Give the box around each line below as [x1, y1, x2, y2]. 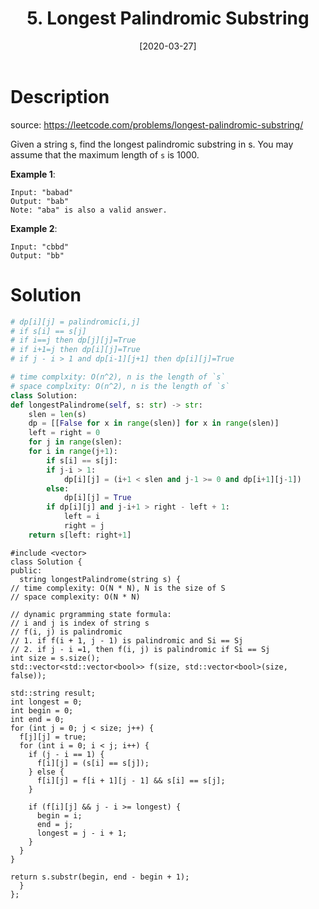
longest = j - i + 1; [36, 828, 128, 838]
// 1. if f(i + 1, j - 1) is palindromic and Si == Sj [10, 635, 244, 646]
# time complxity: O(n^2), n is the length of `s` [10, 372, 226, 382]
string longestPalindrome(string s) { [19, 574, 182, 584]
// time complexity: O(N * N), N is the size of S [10, 583, 226, 593]
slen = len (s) [28, 409, 87, 419]
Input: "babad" [10, 187, 74, 197]
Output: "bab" [10, 196, 70, 206]
